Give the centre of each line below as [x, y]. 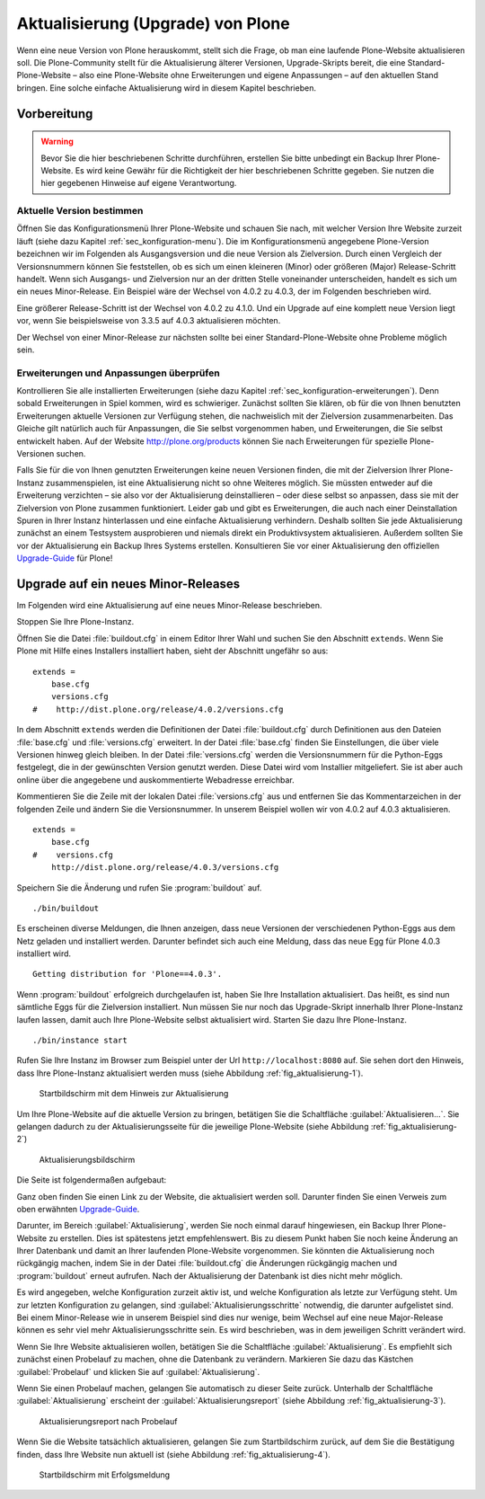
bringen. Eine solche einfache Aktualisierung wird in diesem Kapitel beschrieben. [166, 88]
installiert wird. [44, 954]
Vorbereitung [55, 114]
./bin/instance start [80, 1041]
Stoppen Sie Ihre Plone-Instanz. [75, 622]
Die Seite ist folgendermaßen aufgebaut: [92, 1180]
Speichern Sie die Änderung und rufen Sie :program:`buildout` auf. [139, 887]
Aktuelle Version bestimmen [80, 211]
